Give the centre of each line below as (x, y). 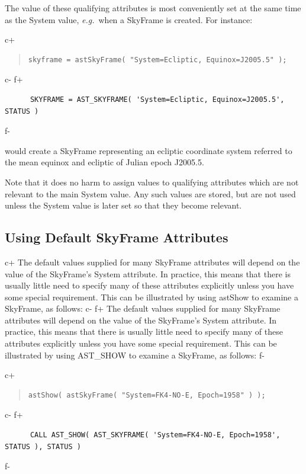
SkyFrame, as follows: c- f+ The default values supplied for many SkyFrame (143, 308)
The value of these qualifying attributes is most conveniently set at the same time (153, 8)
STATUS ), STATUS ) (43, 446)
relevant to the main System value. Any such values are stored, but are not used (150, 193)
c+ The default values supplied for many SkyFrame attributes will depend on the (152, 262)
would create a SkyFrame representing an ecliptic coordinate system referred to (149, 150)
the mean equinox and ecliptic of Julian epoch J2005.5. (104, 162)
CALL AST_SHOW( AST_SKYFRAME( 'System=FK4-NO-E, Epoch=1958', (155, 435)
